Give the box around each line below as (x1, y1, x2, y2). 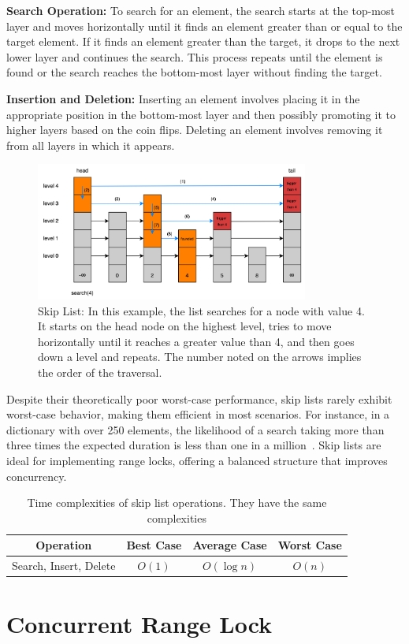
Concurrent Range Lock (6, 607, 273, 639)
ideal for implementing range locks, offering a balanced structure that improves (6, 452, 388, 469)
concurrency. (6, 467, 67, 484)
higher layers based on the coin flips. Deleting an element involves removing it (6, 121, 383, 138)
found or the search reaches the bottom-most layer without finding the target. (6, 64, 382, 80)
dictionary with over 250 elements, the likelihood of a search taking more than (6, 421, 385, 437)
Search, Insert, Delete (12, 557, 116, 574)
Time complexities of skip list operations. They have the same (27, 494, 327, 511)
